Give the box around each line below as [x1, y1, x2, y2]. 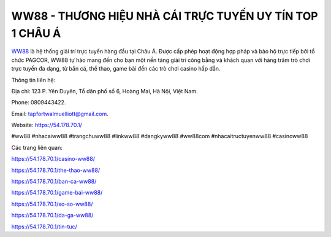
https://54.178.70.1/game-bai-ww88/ [11, 189, 103, 196]
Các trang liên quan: [11, 144, 63, 151]
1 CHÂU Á [11, 26, 61, 40]
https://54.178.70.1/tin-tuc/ [11, 223, 78, 230]
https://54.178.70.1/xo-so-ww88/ [11, 200, 93, 208]
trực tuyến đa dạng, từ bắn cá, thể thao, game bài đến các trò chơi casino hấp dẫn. [11, 65, 221, 72]
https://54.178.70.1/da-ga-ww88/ [11, 212, 94, 219]
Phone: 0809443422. [11, 99, 66, 106]
